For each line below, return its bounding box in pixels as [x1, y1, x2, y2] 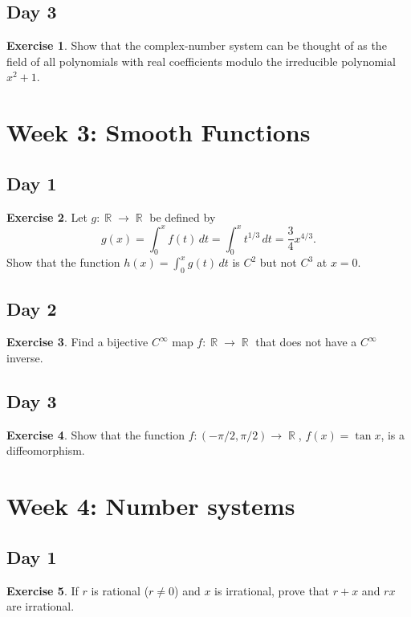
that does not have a [255, 333, 357, 350]
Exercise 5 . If [6, 582, 79, 599]
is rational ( [91, 582, 149, 599]
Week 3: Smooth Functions [6, 116, 311, 149]
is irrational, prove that [214, 582, 330, 599]
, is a [380, 426, 405, 443]
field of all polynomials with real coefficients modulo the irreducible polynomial [6, 52, 396, 69]
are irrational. [6, 598, 75, 615]
